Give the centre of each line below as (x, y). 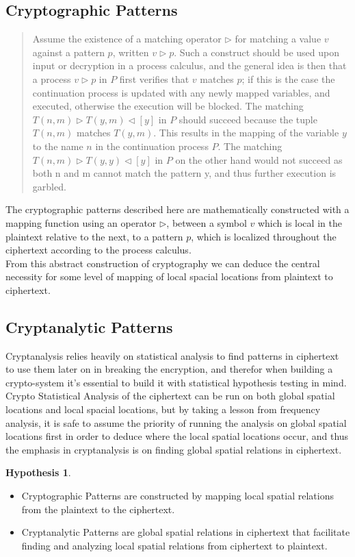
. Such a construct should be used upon (257, 52)
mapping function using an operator (81, 222)
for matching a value (278, 39)
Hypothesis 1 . (38, 472)
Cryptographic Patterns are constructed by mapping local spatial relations (177, 496)
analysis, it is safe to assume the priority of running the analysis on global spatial (176, 422)
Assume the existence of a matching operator (127, 39)
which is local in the (300, 222)
